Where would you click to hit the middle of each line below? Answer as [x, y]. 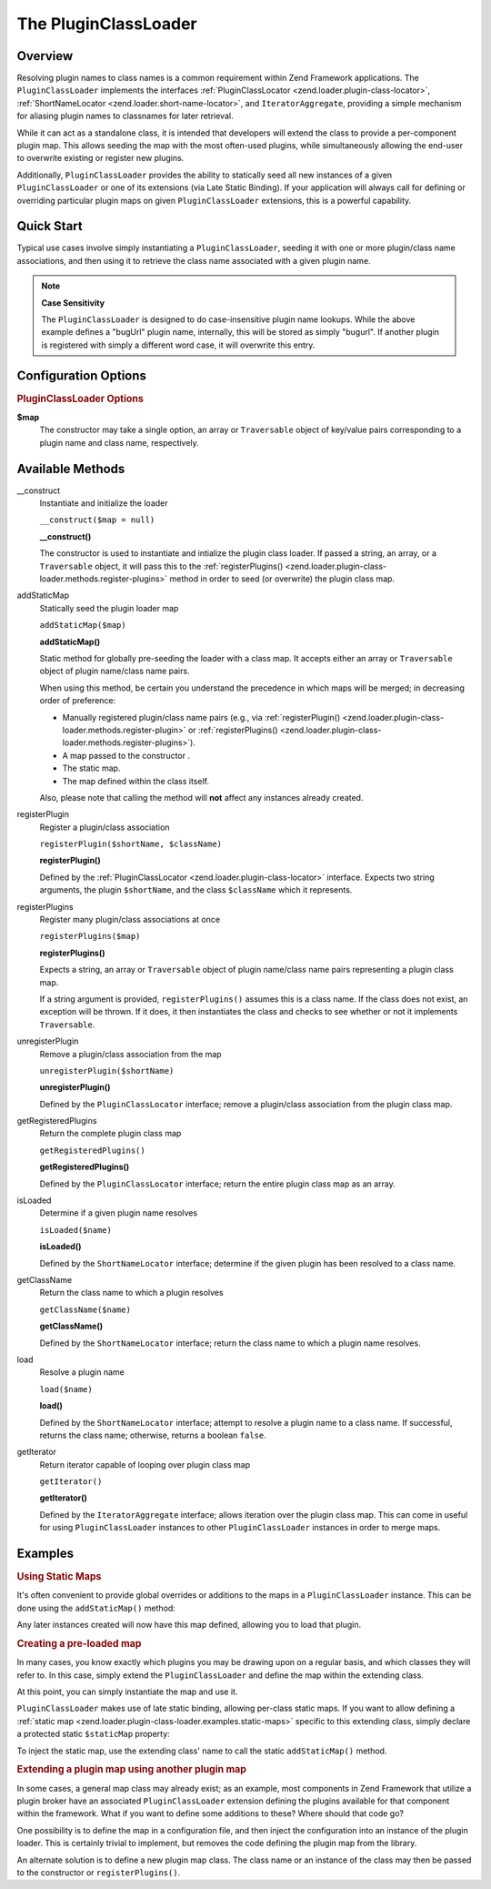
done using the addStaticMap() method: [96, 1608]
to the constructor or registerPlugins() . [99, 1872]
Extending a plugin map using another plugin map [132, 1770]
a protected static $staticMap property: [93, 1734]
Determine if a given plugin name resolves [119, 1213]
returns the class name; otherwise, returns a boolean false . [153, 1435]
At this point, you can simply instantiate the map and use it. [127, 1692]
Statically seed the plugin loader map [109, 608]
